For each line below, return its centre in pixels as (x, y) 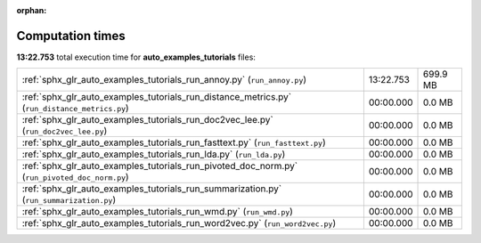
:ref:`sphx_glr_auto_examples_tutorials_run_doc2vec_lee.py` (147, 120)
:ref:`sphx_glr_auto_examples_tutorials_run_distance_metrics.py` (157, 97)
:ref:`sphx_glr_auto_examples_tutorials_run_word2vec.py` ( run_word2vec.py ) (179, 223)
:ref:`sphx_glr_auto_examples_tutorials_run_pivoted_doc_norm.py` (160, 166)
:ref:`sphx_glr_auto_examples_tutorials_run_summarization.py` (152, 189)
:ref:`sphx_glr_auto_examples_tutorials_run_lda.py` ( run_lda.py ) (154, 154)
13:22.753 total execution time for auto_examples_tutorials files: (136, 57)
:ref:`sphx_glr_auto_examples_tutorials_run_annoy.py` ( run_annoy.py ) (164, 80)
